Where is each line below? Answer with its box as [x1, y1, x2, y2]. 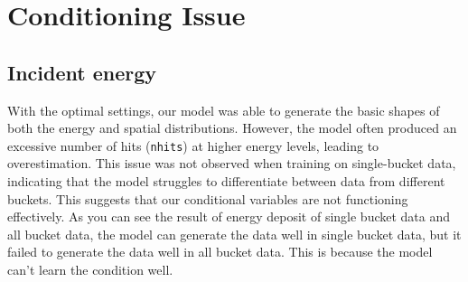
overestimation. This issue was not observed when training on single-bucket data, [7, 154, 456, 173]
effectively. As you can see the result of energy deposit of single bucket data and [7, 207, 451, 226]
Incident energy [7, 58, 156, 86]
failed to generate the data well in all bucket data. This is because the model [7, 242, 433, 261]
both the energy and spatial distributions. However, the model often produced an [7, 118, 457, 137]
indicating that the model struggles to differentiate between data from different [7, 172, 445, 191]
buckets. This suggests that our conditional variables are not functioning [7, 189, 408, 208]
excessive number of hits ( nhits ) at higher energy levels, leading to [7, 136, 379, 155]
